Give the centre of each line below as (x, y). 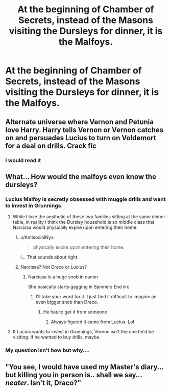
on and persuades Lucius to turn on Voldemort (81, 138)
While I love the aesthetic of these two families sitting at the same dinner (89, 217)
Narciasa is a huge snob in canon (63, 277)
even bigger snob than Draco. (67, 302)
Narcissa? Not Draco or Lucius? (54, 267)
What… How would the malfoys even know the (81, 177)
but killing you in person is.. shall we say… (74, 375)
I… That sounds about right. (50, 257)
